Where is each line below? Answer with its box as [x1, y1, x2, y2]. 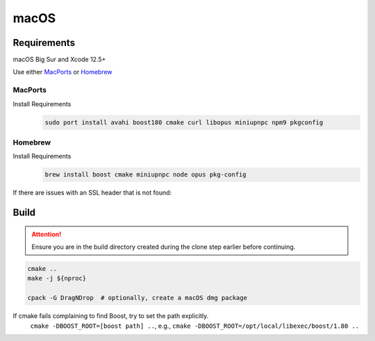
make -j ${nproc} [27, 274, 87, 283]
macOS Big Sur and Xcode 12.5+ [12, 56, 106, 64]
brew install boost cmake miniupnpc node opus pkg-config [44, 171, 247, 178]
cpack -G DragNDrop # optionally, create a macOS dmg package [27, 294, 248, 302]
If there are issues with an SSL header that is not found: [12, 188, 172, 197]
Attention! [31, 230, 62, 238]
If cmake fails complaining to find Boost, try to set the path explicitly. [12, 312, 209, 320]
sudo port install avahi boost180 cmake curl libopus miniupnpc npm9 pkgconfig [44, 118, 324, 126]
